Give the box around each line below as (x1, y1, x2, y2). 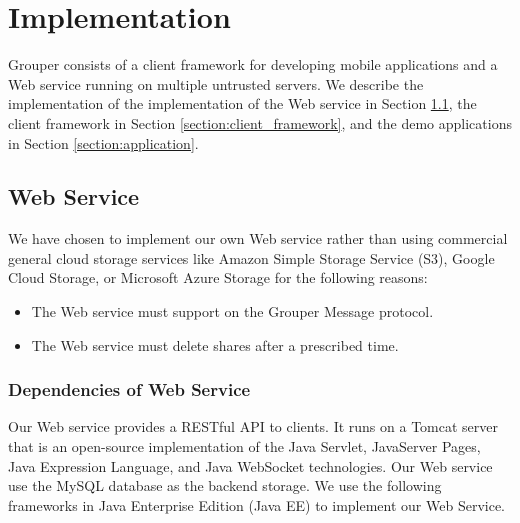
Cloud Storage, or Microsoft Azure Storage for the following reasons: (8, 267, 428, 288)
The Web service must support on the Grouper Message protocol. (31, 301, 434, 322)
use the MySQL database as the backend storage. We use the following (8, 475, 442, 496)
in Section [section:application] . (8, 132, 199, 153)
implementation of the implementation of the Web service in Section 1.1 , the (8, 93, 477, 114)
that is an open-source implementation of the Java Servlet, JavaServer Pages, (8, 436, 481, 457)
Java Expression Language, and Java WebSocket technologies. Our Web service (8, 455, 493, 476)
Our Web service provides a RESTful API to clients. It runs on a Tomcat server (8, 416, 499, 437)
